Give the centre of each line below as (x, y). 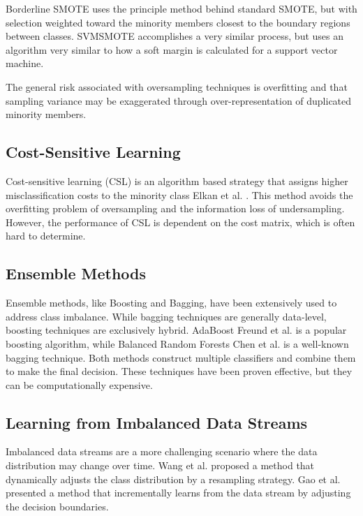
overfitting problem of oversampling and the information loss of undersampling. (175, 208)
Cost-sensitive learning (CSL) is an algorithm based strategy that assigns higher (177, 180)
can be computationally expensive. (79, 384)
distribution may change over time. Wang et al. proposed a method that (160, 465)
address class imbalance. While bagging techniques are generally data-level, (166, 316)
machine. (25, 63)
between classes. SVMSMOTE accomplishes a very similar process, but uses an (175, 36)
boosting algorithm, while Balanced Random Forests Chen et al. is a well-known (177, 343)
